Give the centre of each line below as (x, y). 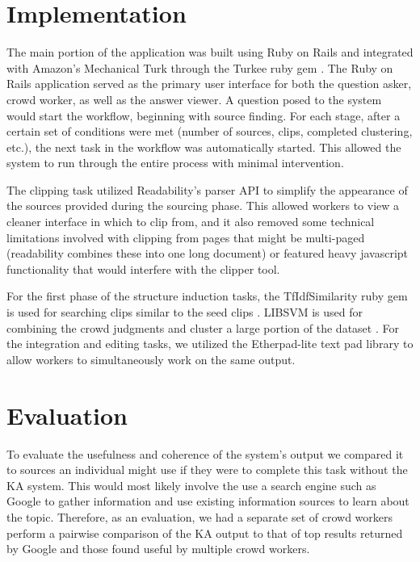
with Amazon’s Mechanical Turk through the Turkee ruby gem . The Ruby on (200, 67)
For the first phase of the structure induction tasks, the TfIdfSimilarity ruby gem (207, 296)
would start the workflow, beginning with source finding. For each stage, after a (204, 115)
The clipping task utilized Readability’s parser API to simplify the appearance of (207, 189)
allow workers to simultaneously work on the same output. (151, 359)
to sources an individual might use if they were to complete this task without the (207, 470)
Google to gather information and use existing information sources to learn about (208, 501)
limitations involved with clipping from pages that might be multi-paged (186, 237)
